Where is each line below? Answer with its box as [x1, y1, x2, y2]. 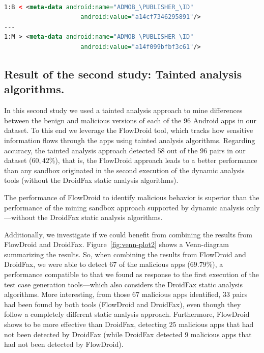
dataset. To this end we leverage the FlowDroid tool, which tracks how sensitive [4, 125, 253, 135]
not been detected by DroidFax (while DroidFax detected [4, 329, 183, 339]
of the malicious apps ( [119, 259, 190, 269]
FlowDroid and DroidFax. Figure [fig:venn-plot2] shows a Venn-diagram [4, 239, 229, 250]
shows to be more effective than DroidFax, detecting [4, 319, 167, 330]
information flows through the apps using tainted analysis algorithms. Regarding [4, 134, 255, 145]
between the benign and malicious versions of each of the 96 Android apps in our [4, 115, 256, 125]
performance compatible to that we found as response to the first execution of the [4, 269, 259, 280]
